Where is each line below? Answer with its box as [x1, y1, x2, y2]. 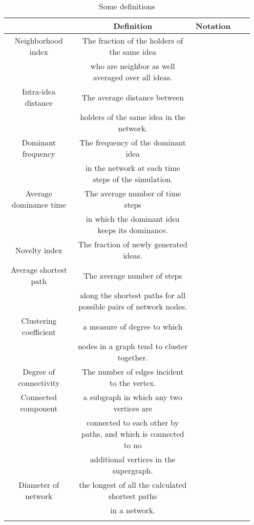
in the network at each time [85, 162, 180, 173]
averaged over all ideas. [93, 72, 172, 83]
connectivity [18, 377, 60, 388]
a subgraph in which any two [83, 391, 182, 403]
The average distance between [82, 91, 184, 103]
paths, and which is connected [81, 428, 184, 439]
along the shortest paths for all [80, 289, 186, 301]
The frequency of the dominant [80, 137, 186, 148]
